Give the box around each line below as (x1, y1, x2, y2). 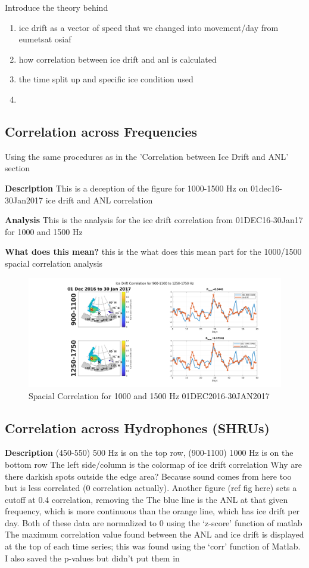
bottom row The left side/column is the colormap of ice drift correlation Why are (5, 458, 302, 470)
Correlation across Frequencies (5, 122, 198, 140)
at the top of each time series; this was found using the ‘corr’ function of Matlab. (5, 540, 301, 552)
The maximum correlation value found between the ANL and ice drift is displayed (5, 528, 304, 541)
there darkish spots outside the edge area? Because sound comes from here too (5, 470, 292, 482)
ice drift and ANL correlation (45, 193, 153, 206)
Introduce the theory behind (5, 1, 108, 13)
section (5, 162, 30, 174)
